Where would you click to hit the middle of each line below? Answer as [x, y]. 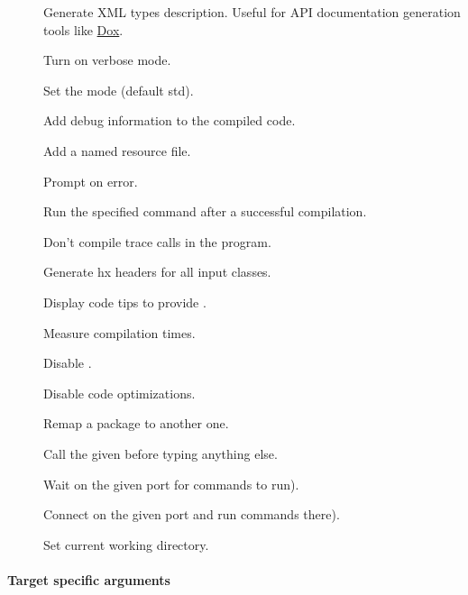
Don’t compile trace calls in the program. [157, 241]
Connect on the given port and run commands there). [192, 514]
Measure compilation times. [119, 332]
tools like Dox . [83, 29]
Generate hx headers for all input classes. [157, 272]
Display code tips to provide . [125, 302]
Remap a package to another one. [136, 423]
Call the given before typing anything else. [161, 453]
